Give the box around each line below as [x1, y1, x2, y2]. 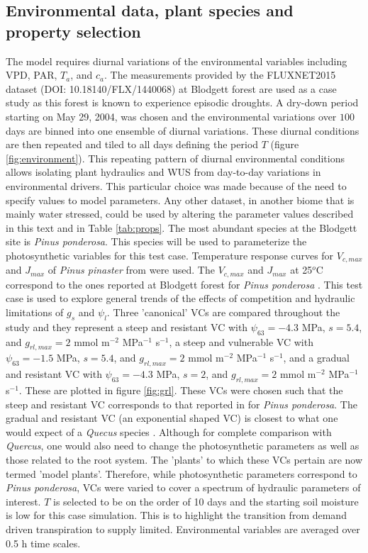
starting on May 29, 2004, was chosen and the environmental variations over [6, 108, 337, 123]
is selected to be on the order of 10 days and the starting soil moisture [53, 493, 359, 508]
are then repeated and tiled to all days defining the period [6, 137, 259, 152]
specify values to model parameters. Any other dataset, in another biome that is [6, 192, 355, 207]
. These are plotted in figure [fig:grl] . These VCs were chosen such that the [18, 382, 343, 397]
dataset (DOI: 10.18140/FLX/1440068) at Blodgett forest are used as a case [6, 81, 337, 96]
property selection [6, 20, 141, 42]
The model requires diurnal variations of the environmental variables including [6, 53, 347, 68]
